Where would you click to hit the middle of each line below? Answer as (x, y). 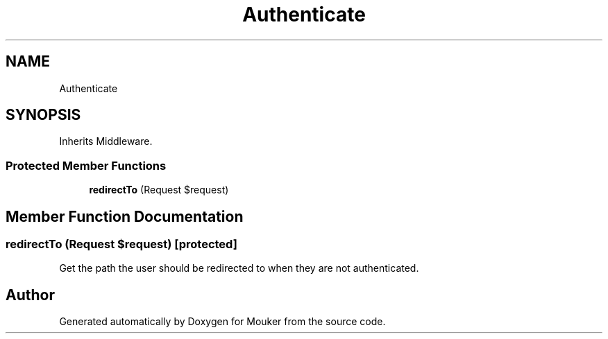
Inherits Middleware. (106, 141)
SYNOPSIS (43, 115)
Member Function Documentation (125, 216)
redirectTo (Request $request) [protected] (121, 244)
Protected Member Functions (86, 165)
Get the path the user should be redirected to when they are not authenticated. (239, 268)
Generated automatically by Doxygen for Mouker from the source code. (222, 322)
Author (30, 295)
